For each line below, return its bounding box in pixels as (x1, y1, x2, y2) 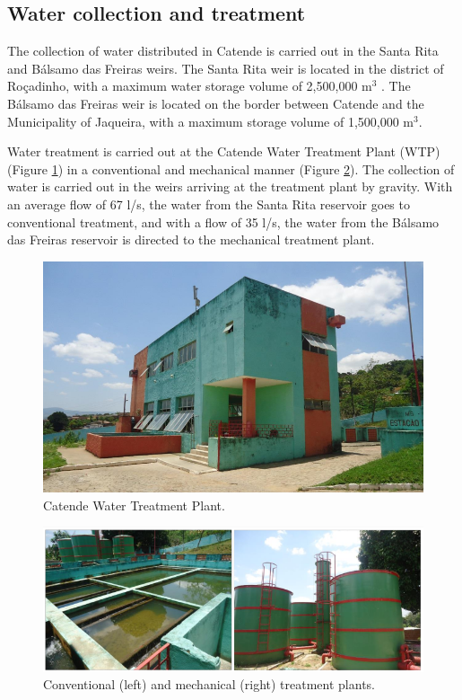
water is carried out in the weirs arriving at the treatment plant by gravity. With (7, 177, 453, 196)
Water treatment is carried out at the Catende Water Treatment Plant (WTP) (7, 142, 440, 161)
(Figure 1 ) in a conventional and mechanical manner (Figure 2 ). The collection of (7, 159, 455, 178)
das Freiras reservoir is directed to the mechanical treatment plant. (7, 230, 375, 249)
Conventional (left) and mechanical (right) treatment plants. (43, 675, 376, 694)
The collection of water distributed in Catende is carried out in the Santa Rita (7, 41, 439, 60)
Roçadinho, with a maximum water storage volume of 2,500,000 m (7, 76, 372, 95)
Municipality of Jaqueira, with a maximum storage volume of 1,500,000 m (7, 111, 414, 130)
